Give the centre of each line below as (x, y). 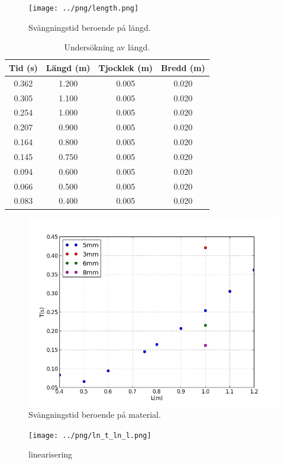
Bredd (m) (183, 67)
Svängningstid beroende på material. (95, 415)
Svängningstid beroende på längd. (90, 27)
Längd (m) (68, 67)
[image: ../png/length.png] (84, 8)
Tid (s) (23, 67)
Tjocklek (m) (126, 67)
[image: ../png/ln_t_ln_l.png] (90, 435)
